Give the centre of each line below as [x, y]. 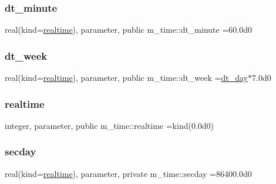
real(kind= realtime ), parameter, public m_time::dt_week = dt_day [126, 78]
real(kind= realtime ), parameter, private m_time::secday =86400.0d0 [128, 173]
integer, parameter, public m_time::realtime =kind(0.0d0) [110, 125]
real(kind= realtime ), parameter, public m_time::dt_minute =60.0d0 [128, 30]
